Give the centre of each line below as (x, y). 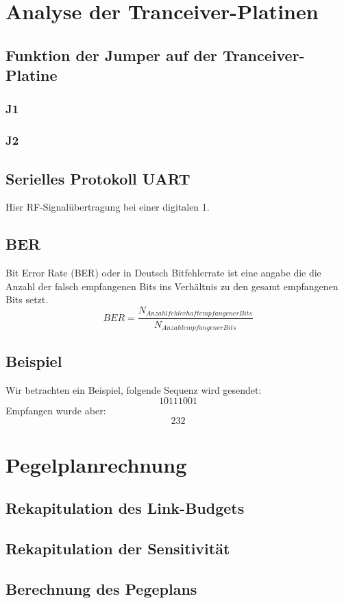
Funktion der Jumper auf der (112, 55)
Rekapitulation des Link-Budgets (125, 508)
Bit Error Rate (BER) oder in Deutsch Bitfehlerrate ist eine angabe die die (163, 273)
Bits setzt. (27, 299)
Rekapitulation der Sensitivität (118, 548)
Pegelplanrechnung (96, 464)
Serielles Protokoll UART (98, 178)
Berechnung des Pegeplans (101, 588)
